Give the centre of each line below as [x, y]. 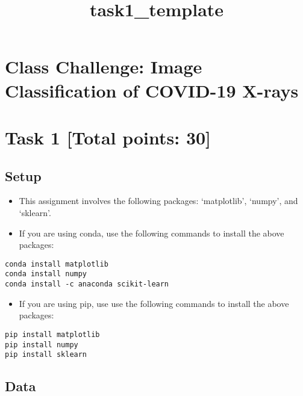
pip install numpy [42, 345]
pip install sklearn [46, 355]
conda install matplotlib [57, 264]
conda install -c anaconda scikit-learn [87, 284]
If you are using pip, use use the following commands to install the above [154, 303]
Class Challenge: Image [104, 67]
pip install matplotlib [52, 334]
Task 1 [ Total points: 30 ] [108, 137]
